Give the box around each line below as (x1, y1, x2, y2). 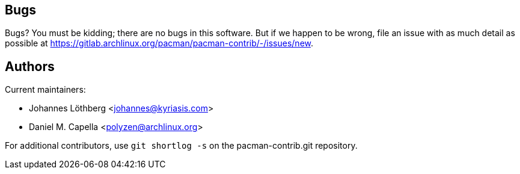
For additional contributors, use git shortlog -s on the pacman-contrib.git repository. (5, 140, 358, 151)
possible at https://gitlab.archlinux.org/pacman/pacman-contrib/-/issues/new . (5, 38, 314, 49)
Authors (5, 58, 55, 74)
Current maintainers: (5, 84, 86, 95)
